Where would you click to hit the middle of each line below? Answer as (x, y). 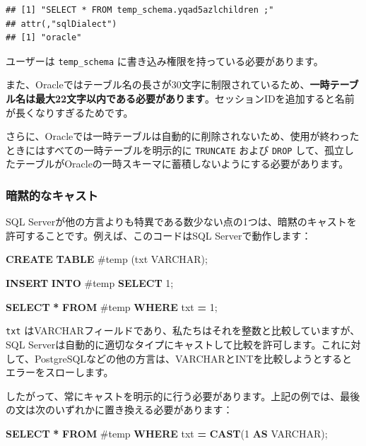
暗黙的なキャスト (52, 195)
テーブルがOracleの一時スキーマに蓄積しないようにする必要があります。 (182, 164)
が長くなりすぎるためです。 (70, 112)
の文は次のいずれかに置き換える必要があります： (119, 410)
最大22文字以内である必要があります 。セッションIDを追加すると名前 (195, 99)
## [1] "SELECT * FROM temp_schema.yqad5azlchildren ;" (140, 10)
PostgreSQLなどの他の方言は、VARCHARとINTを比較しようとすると (193, 358)
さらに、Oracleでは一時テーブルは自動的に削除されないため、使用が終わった (183, 136)
